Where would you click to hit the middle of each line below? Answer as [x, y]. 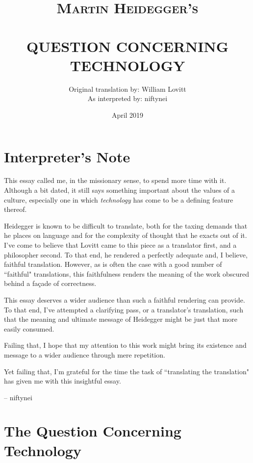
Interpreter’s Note [67, 157]
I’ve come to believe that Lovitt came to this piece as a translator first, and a [120, 244]
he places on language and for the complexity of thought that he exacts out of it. [126, 235]
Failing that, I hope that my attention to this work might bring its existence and [125, 345]
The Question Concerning [93, 431]
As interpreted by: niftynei [127, 98]
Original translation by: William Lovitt [127, 89]
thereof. [15, 209]
